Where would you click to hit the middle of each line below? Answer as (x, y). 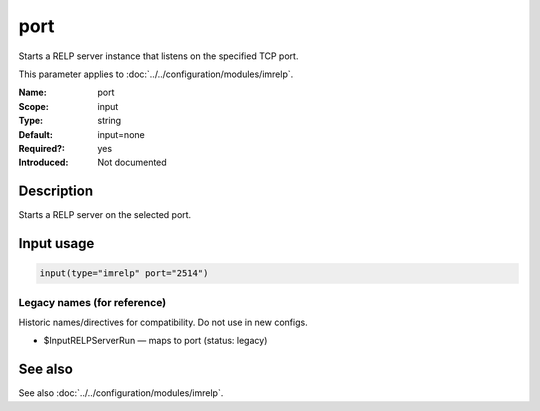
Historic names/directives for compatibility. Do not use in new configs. (163, 322)
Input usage (56, 243)
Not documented (132, 162)
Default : (36, 134)
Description (56, 191)
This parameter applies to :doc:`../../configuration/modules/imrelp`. (156, 74)
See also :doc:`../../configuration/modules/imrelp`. (121, 393)
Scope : (33, 106)
